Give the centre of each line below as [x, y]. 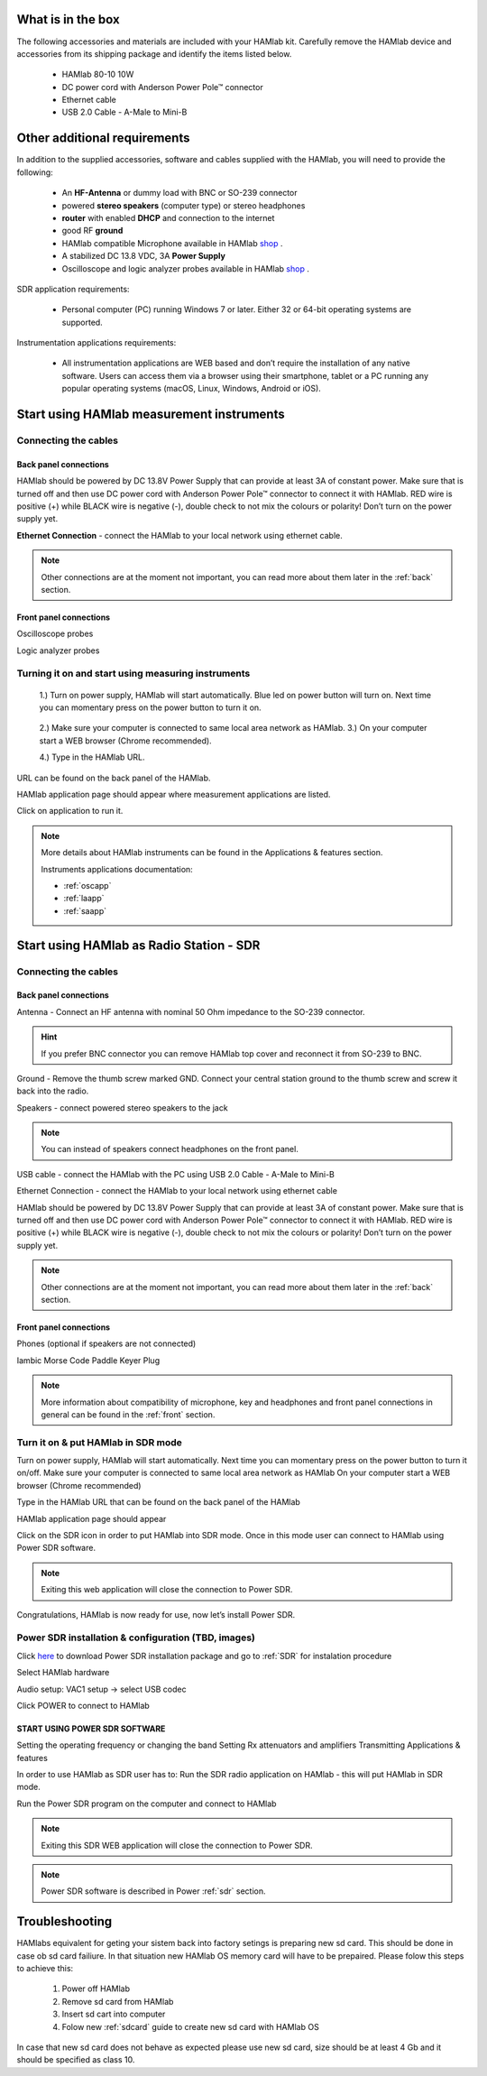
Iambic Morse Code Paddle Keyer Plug [88, 1360]
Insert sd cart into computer [114, 2014]
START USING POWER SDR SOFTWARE [91, 1729]
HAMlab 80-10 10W [98, 74]
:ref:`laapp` [84, 899]
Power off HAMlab [96, 1988]
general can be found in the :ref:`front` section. [128, 1414]
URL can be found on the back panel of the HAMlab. [114, 778]
